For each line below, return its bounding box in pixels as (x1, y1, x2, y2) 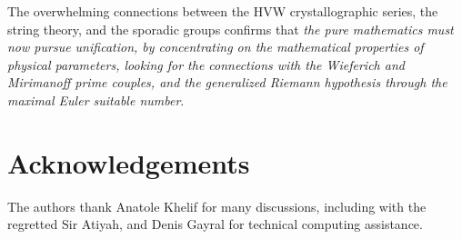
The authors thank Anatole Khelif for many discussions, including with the (7, 196, 427, 215)
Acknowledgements (7, 144, 250, 181)
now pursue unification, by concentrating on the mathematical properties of (7, 37, 424, 56)
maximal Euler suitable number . (7, 90, 185, 109)
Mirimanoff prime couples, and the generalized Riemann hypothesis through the (7, 73, 447, 92)
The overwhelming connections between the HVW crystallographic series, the (7, 2, 438, 20)
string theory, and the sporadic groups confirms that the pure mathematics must (7, 19, 454, 38)
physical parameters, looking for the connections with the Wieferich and (7, 55, 405, 74)
